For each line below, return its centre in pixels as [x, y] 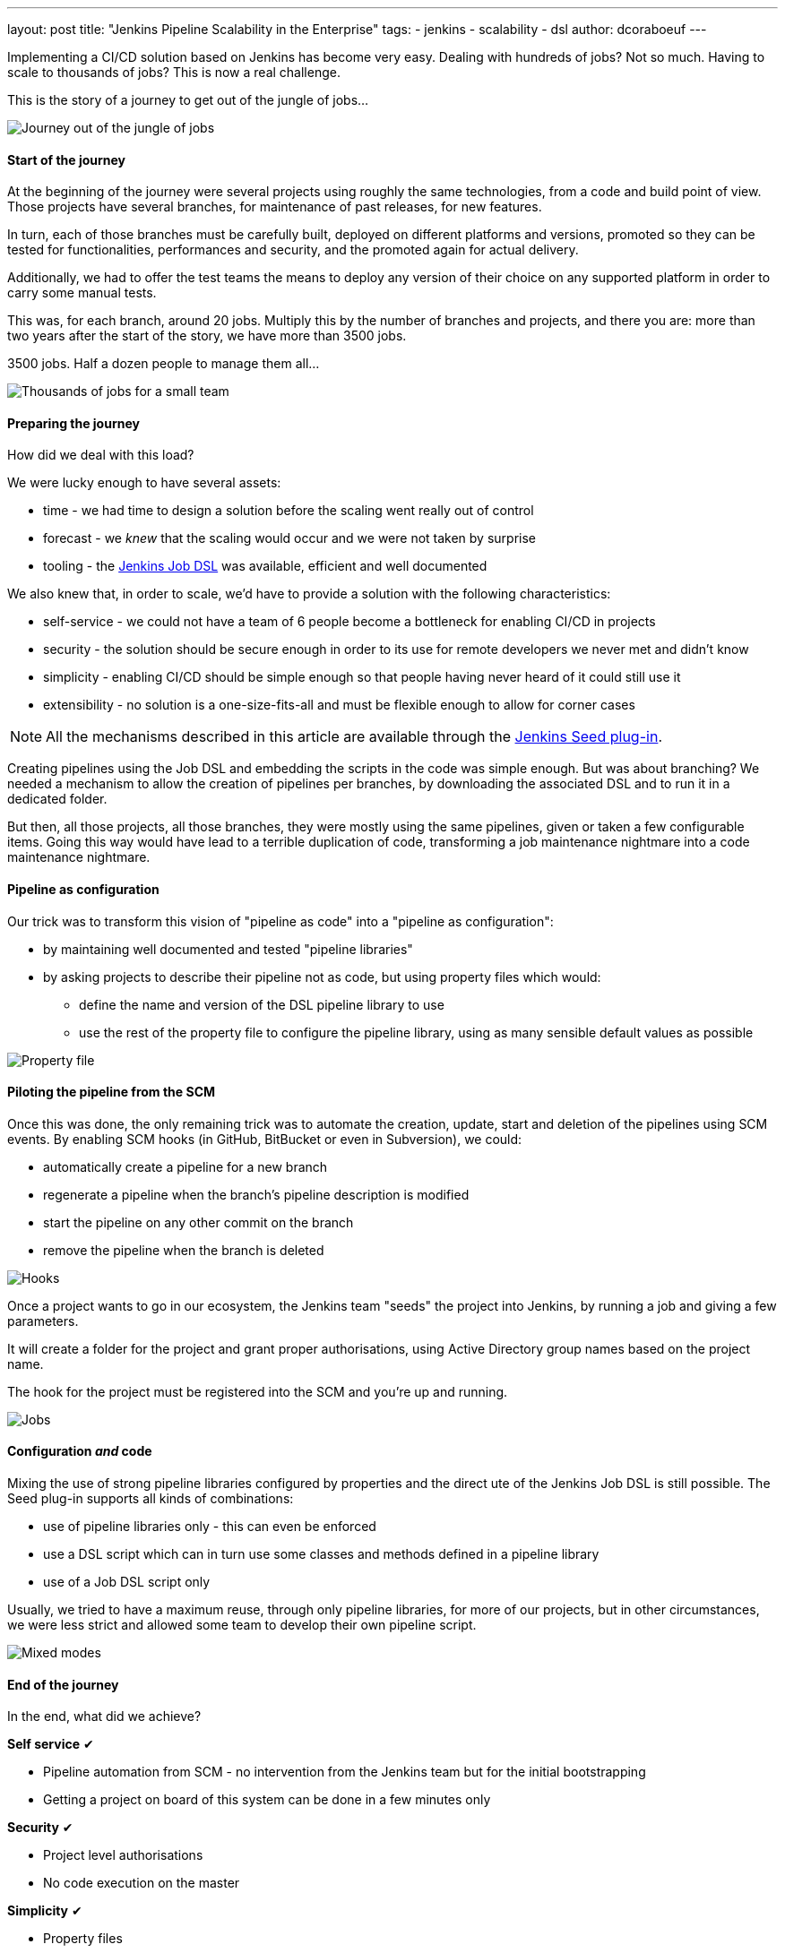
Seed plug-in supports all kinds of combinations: [151, 1499]
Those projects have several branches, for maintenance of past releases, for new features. [275, 207]
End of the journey [63, 1684]
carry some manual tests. [82, 293]
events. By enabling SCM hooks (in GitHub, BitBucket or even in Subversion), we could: [265, 1139]
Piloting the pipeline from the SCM [112, 1092]
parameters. [43, 1321]
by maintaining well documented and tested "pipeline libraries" [228, 949]
